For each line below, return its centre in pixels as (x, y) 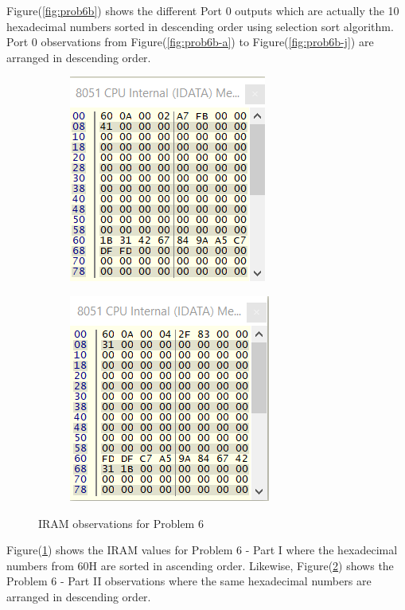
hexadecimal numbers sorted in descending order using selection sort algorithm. (200, 26)
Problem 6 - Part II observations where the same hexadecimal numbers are (189, 581)
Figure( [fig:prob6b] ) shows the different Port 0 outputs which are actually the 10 (203, 10)
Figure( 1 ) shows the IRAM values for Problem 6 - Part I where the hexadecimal (202, 550)
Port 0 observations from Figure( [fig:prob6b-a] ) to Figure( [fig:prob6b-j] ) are (190, 42)
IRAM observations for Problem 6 (121, 523)
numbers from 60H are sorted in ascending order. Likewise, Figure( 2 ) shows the (200, 565)
